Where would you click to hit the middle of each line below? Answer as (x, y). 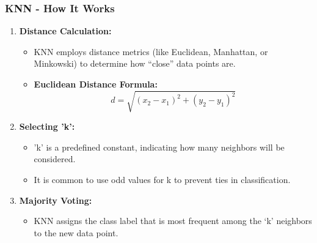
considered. (55, 159)
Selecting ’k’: (47, 126)
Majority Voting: (56, 200)
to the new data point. (76, 232)
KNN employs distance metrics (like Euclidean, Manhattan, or (151, 51)
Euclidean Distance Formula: (96, 84)
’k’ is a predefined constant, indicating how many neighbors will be (159, 147)
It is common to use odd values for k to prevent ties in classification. (162, 179)
